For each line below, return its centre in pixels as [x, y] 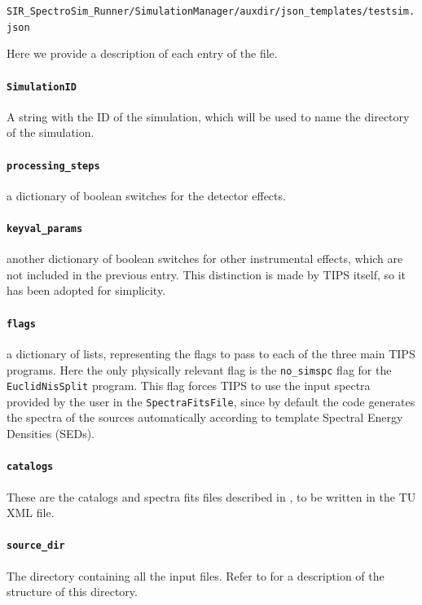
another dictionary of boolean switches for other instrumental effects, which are [205, 259]
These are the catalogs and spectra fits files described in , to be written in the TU [211, 496]
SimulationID [42, 87]
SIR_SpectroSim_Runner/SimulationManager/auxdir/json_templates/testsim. [211, 11]
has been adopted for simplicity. [86, 290]
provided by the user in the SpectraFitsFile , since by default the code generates [211, 401]
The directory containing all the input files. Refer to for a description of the [196, 575]
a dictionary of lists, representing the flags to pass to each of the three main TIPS [211, 353]
